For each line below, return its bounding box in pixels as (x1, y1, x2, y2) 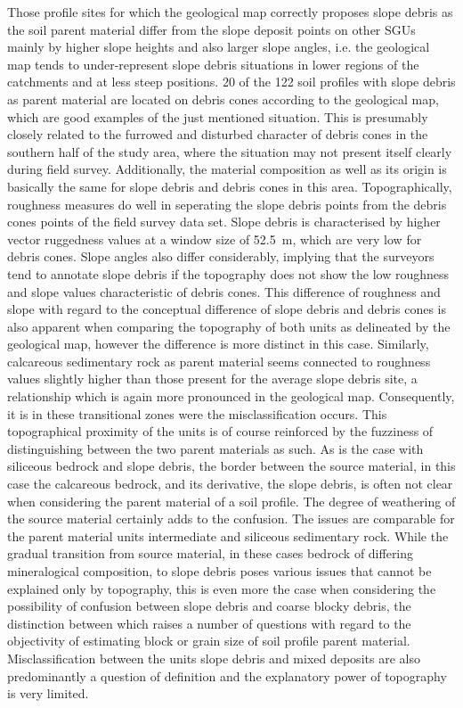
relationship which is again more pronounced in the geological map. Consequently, (7, 387, 455, 406)
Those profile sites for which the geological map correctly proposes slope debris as (7, 3, 453, 21)
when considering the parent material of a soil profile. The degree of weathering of (7, 491, 456, 510)
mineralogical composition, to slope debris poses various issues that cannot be (7, 562, 432, 580)
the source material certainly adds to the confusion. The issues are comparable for (7, 509, 455, 528)
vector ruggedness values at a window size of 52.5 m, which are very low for (7, 229, 422, 248)
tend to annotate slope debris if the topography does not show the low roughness (7, 264, 450, 283)
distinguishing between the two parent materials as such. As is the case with (7, 439, 424, 457)
